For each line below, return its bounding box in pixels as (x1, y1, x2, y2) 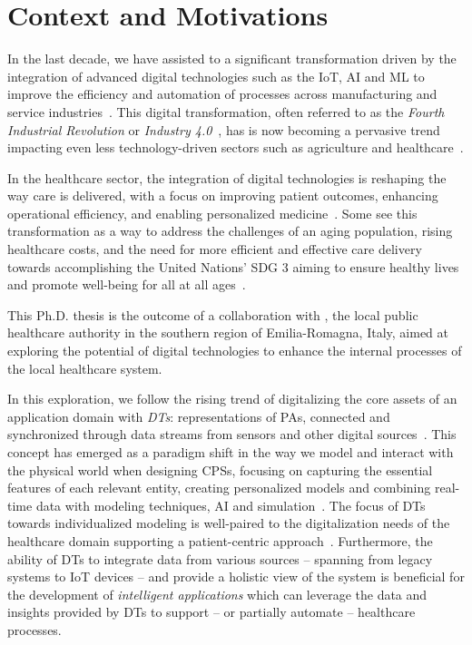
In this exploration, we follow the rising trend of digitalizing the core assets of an (7, 389, 457, 408)
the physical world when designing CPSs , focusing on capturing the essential (7, 460, 433, 479)
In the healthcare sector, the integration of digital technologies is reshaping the (7, 168, 447, 187)
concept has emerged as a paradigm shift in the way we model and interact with (7, 443, 454, 461)
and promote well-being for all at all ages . (7, 275, 246, 294)
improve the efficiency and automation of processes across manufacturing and (7, 84, 438, 103)
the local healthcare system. (7, 358, 162, 377)
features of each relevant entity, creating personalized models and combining (7, 478, 431, 497)
